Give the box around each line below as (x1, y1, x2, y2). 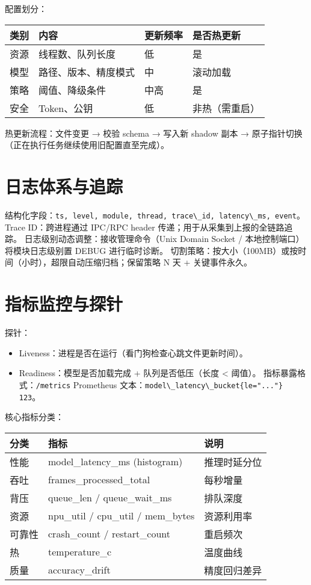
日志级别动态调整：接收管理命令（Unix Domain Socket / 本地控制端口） (24, 232, 304, 245)
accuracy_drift (48, 563, 111, 577)
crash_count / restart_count (48, 527, 170, 541)
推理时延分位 (204, 454, 262, 469)
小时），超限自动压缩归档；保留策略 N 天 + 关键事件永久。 (21, 256, 253, 268)
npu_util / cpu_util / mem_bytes (48, 509, 195, 523)
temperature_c (48, 545, 111, 559)
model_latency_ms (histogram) (48, 454, 183, 469)
